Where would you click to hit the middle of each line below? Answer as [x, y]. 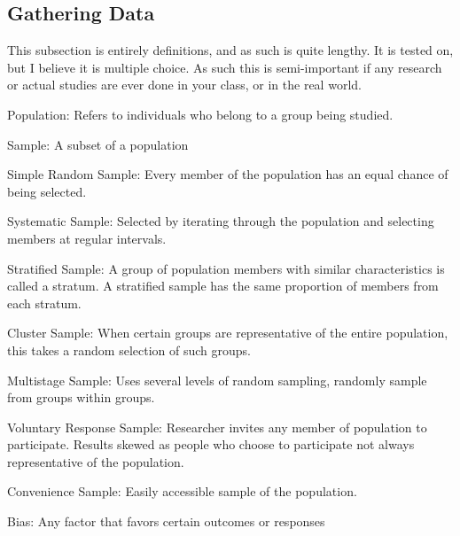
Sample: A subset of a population [98, 144]
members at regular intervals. [87, 238]
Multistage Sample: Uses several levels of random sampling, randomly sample [217, 380]
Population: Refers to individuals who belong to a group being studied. [200, 114]
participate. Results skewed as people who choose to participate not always [211, 444]
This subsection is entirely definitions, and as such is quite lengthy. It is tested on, [230, 50]
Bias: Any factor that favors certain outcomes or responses [166, 521]
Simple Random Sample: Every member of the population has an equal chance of [228, 174]
